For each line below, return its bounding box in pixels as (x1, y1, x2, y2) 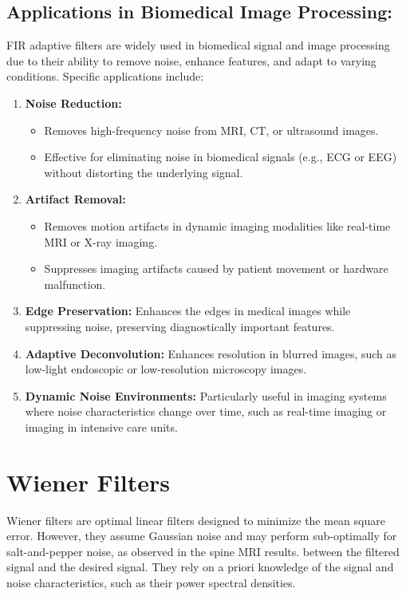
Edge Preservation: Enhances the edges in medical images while (25, 302, 351, 319)
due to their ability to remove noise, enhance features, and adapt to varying (6, 52, 376, 69)
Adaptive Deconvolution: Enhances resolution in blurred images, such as (25, 345, 397, 361)
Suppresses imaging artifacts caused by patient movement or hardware (44, 260, 388, 277)
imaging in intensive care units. (25, 418, 178, 435)
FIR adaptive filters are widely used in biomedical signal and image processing (6, 37, 390, 53)
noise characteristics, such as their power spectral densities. (6, 574, 296, 590)
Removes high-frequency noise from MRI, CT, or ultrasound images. (44, 121, 379, 138)
